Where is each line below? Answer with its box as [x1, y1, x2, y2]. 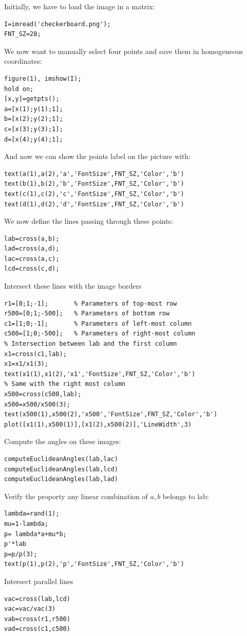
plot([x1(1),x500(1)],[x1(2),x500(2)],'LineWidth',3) [4, 420, 192, 428]
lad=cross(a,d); [4, 245, 60, 253]
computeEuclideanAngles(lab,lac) [4, 455, 118, 463]
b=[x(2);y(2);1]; [4, 115, 63, 123]
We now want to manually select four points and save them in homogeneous [4, 45, 243, 56]
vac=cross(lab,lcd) [4, 595, 70, 603]
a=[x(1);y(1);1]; [4, 105, 63, 113]
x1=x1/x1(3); [4, 360, 48, 368]
